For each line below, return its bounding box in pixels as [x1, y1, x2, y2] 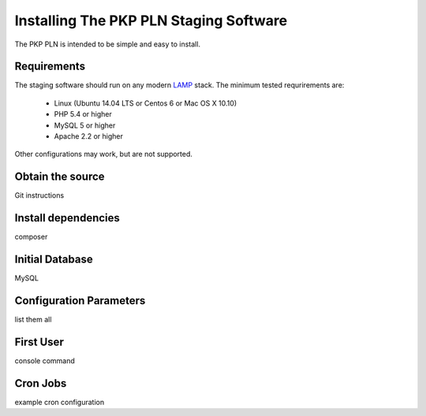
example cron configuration [14, 397, 105, 407]
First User [14, 335, 65, 348]
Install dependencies [14, 211, 120, 225]
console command [14, 355, 75, 366]
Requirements [14, 60, 86, 73]
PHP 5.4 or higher [54, 110, 112, 119]
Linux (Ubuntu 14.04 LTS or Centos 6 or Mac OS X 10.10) [54, 98, 237, 108]
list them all [14, 315, 52, 325]
